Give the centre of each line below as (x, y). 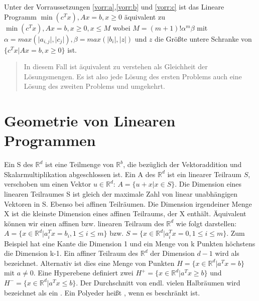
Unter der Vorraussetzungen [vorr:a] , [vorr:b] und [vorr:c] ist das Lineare (114, 7)
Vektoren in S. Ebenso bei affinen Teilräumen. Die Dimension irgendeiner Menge (128, 203)
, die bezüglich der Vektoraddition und (182, 164)
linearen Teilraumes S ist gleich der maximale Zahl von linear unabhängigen (121, 194)
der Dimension (172, 253)
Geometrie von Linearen (90, 121)
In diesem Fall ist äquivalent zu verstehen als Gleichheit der (116, 66)
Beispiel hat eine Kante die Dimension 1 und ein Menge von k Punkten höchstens (130, 243)
